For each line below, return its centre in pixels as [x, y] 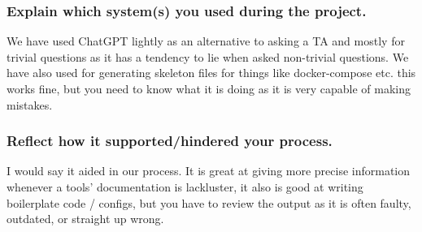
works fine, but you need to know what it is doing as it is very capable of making [209, 88]
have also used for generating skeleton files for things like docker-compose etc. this [211, 73]
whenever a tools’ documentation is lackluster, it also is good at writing [185, 187]
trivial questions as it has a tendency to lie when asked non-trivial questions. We [208, 56]
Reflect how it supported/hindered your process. [170, 141]
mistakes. [30, 104]
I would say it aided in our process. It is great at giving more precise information [209, 171]
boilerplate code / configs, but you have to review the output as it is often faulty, [209, 202]
